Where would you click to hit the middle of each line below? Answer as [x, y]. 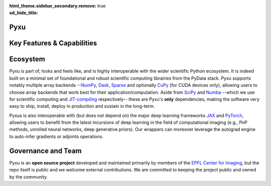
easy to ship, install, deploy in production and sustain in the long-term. [82, 106]
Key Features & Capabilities [53, 43]
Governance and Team [45, 151]
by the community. [29, 177]
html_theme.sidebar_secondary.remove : [53, 6]
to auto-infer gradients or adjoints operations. [56, 136]
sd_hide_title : [24, 13]
